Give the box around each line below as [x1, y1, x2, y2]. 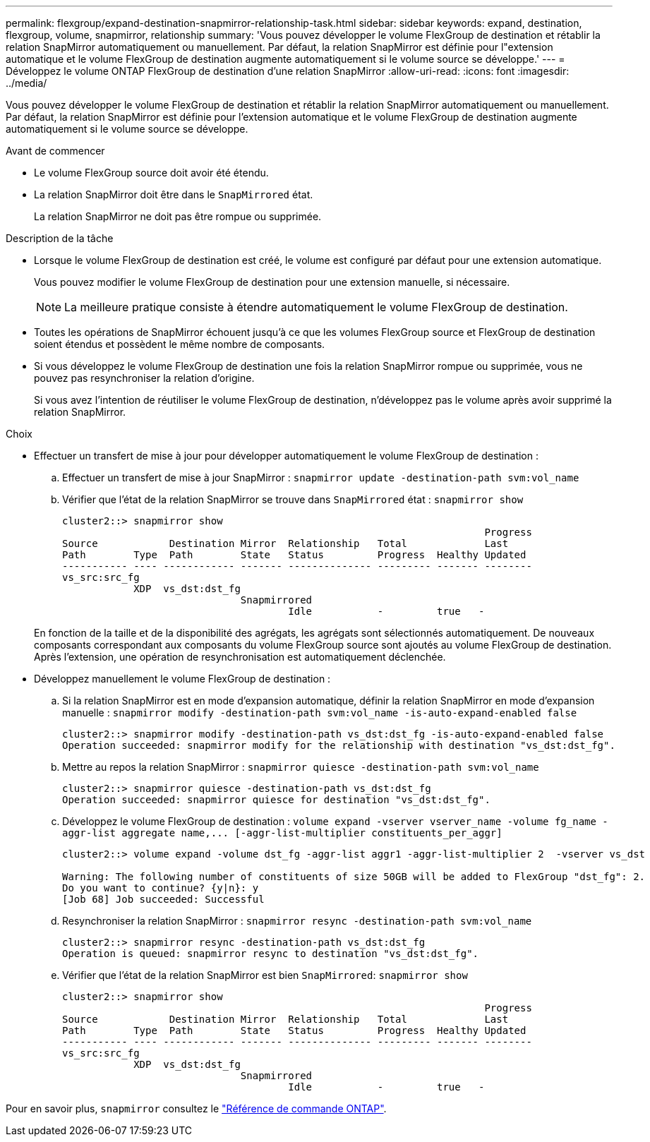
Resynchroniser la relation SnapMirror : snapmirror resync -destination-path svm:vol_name [62, 915, 532, 927]
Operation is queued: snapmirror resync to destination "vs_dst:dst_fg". [62, 948, 479, 959]
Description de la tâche [6, 232, 114, 244]
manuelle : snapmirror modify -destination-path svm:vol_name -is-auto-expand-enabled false [62, 707, 577, 719]
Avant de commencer [6, 145, 105, 157]
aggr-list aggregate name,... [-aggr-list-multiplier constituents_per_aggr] [62, 827, 502, 839]
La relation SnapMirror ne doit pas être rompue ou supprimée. [34, 210, 322, 222]
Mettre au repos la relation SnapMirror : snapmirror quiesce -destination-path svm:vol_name [62, 761, 539, 773]
